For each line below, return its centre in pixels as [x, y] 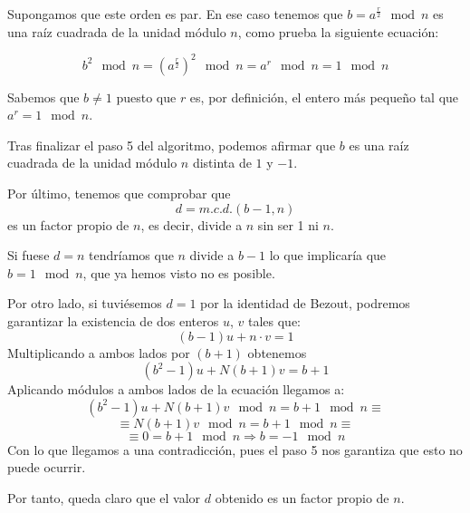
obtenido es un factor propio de [302, 498]
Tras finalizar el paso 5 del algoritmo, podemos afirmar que [172, 145]
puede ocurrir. [47, 467]
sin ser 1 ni [288, 224]
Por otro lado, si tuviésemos [85, 303]
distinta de [222, 163]
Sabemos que [43, 97]
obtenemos [277, 352]
